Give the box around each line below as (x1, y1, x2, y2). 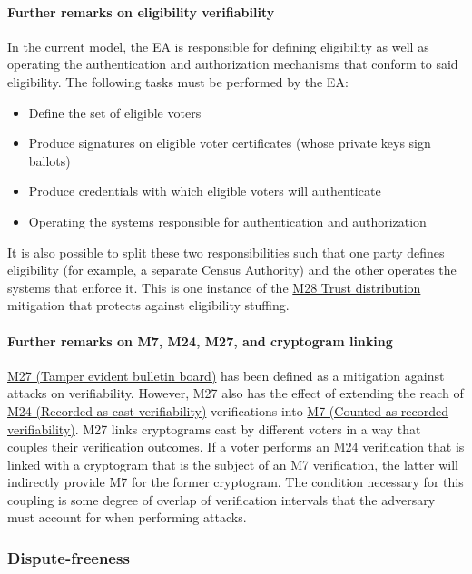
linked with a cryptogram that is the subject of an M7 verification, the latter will (7, 454, 458, 473)
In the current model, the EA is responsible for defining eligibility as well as (7, 36, 429, 55)
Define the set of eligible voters (28, 102, 202, 122)
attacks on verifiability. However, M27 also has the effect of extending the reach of (7, 384, 464, 403)
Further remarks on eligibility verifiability (7, 2, 275, 21)
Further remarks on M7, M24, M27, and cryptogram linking (7, 331, 393, 350)
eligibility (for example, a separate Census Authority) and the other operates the (7, 260, 457, 279)
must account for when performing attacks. (7, 508, 247, 527)
